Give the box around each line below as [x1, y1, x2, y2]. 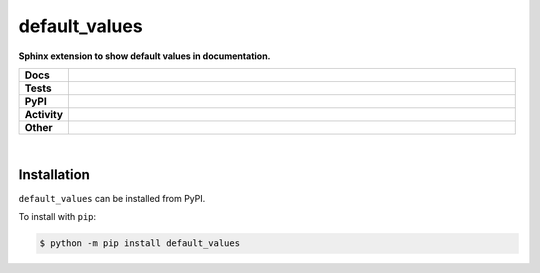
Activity [24, 107, 64, 121]
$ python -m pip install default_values [39, 238, 240, 249]
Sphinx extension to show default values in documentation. [18, 50, 271, 62]
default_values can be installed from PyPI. [18, 192, 206, 204]
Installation [18, 166, 90, 183]
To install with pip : [18, 211, 97, 223]
